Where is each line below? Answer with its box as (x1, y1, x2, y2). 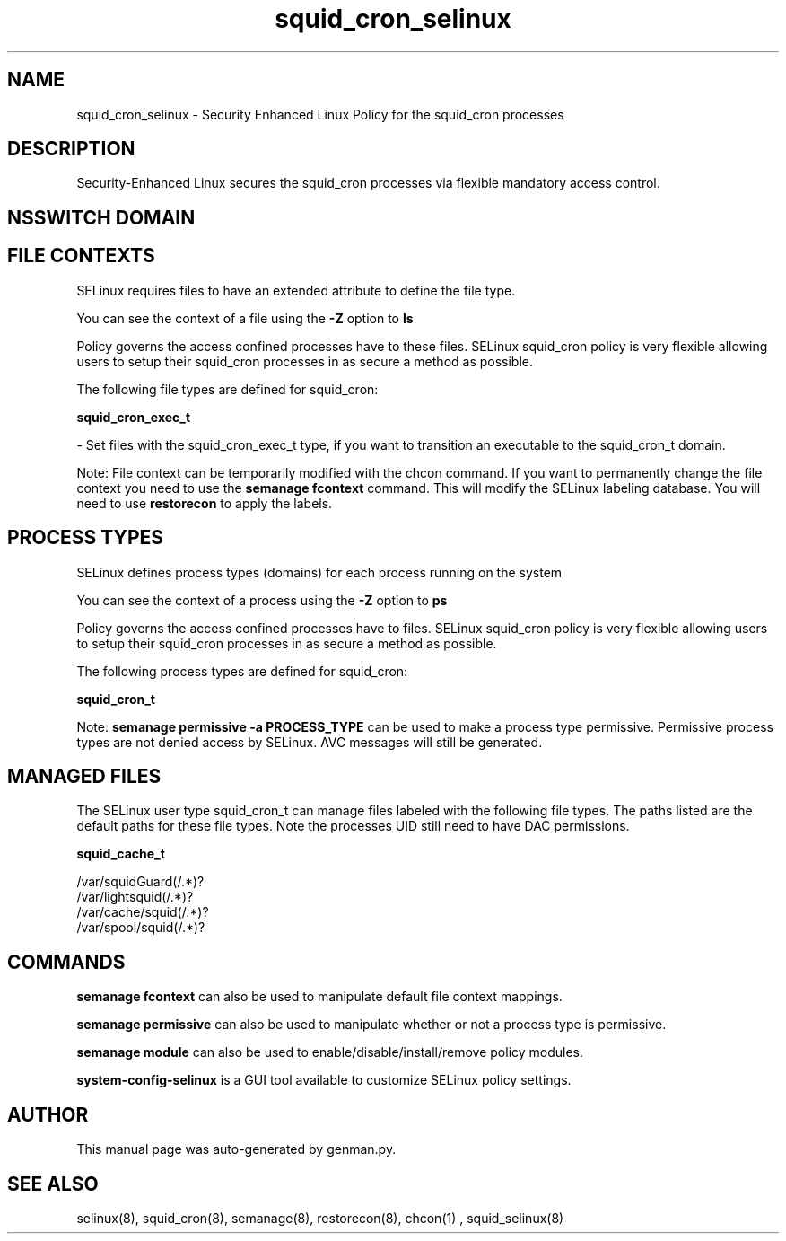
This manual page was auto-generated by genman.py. (76, 1141, 397, 1157)
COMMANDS (7, 950, 126, 973)
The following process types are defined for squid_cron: (76, 663, 408, 679)
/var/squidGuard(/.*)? (76, 874, 205, 890)
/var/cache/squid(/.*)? (76, 904, 209, 920)
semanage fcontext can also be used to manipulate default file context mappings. (76, 989, 563, 1005)
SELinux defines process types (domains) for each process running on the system (76, 564, 563, 580)
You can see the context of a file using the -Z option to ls (76, 310, 414, 326)
